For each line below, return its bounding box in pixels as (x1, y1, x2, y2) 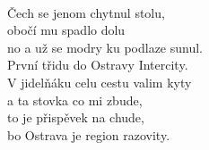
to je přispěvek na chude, (7, 108, 144, 127)
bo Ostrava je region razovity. (7, 125, 170, 144)
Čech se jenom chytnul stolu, (7, 3, 165, 21)
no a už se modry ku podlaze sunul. (7, 37, 203, 56)
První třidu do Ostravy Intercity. (7, 55, 188, 74)
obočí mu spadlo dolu (7, 21, 126, 39)
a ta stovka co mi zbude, (7, 90, 143, 109)
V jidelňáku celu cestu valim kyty (7, 72, 192, 91)
